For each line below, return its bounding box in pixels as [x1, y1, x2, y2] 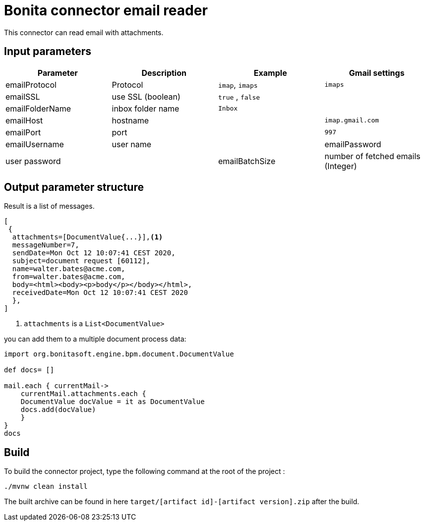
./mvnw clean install [4, 482, 88, 491]
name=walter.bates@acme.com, [12, 265, 125, 273]
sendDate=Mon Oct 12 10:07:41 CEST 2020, [12, 249, 176, 257]
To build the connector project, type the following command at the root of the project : [4, 467, 285, 476]
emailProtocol [5, 79, 57, 90]
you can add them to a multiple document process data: [4, 335, 186, 344]
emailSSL [5, 91, 40, 102]
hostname [112, 115, 149, 125]
